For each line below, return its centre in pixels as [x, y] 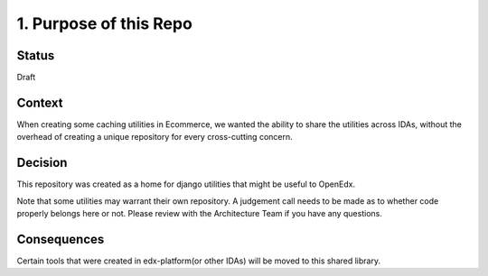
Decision [42, 163]
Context [40, 102]
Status [36, 55]
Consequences [61, 239]
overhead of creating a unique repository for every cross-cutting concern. [155, 137]
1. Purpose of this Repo [105, 23]
